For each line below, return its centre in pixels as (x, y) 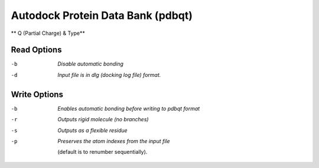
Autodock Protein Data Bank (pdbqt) (102, 15)
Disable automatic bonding (91, 64)
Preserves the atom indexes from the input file (114, 141)
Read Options (36, 50)
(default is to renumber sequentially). (102, 152)
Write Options (37, 94)
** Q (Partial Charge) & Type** (48, 33)
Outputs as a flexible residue (92, 130)
